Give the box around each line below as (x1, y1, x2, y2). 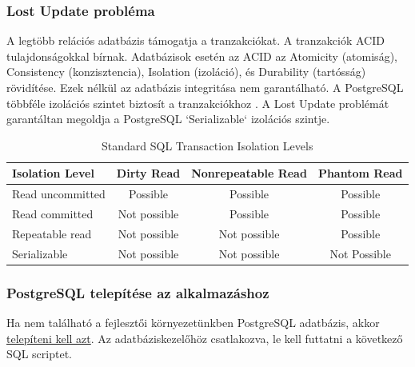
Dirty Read (116, 165, 181, 182)
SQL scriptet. (6, 345, 72, 362)
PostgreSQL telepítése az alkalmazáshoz (6, 282, 269, 302)
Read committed (12, 205, 94, 222)
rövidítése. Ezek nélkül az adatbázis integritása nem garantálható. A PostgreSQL (6, 79, 404, 95)
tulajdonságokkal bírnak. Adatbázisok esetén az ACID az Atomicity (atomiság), (6, 47, 397, 64)
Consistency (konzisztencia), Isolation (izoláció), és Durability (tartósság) (6, 63, 366, 80)
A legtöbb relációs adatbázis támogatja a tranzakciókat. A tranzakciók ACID (6, 32, 385, 49)
